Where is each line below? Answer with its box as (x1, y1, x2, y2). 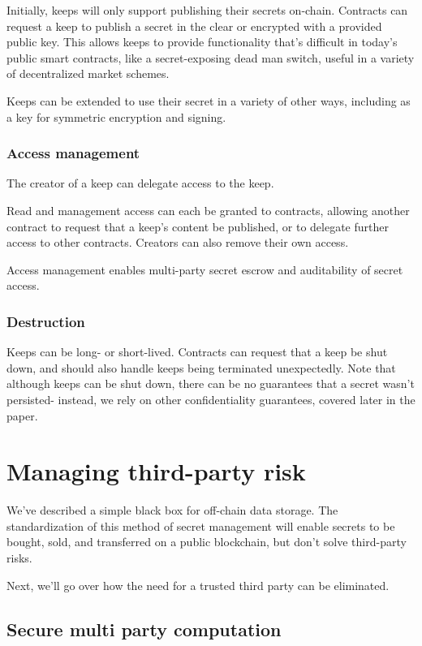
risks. (6, 549, 32, 566)
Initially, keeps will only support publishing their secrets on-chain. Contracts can (6, 2, 408, 18)
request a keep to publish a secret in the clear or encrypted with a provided (6, 17, 382, 34)
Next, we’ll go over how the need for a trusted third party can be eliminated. (6, 576, 390, 593)
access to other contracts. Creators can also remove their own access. (6, 234, 349, 251)
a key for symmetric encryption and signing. (6, 108, 226, 125)
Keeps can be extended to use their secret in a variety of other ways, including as (6, 92, 411, 109)
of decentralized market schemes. (6, 65, 170, 82)
